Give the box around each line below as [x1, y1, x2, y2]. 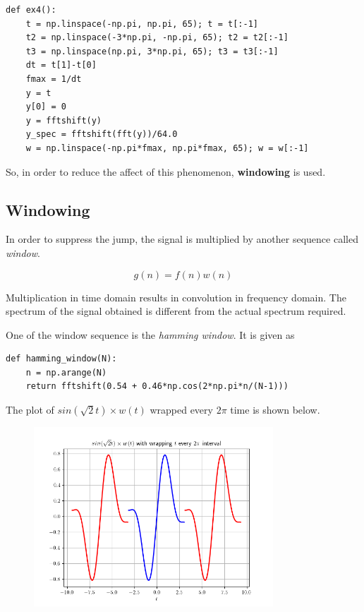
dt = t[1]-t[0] [25, 60, 97, 71]
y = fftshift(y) [25, 115, 102, 126]
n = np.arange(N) [25, 367, 107, 378]
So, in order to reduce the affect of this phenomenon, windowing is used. [6, 164, 326, 179]
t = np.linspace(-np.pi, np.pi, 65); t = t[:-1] [25, 18, 258, 29]
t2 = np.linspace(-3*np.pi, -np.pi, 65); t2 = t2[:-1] [25, 32, 289, 43]
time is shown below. [230, 402, 320, 417]
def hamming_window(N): [6, 354, 117, 364]
